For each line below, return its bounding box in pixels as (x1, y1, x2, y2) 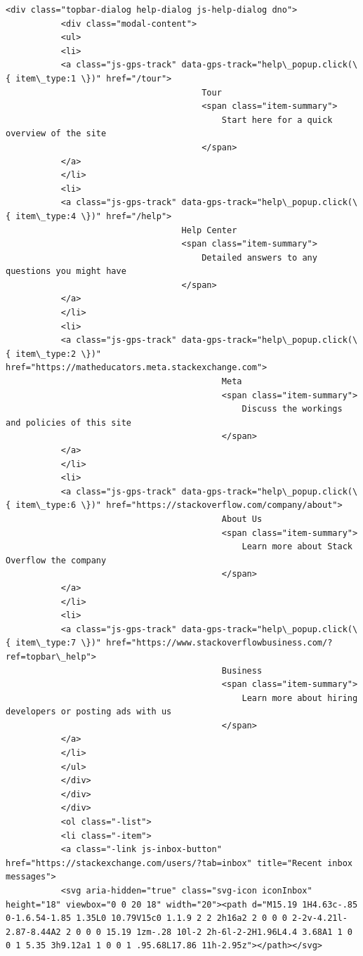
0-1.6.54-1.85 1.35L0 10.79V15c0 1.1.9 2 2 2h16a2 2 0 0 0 (6, 913, 287, 924)
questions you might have (6, 266, 126, 277)
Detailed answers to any (202, 252, 317, 263)
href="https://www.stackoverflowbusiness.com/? (106, 638, 333, 648)
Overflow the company (6, 555, 107, 565)
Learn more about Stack (242, 542, 352, 552)
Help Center (181, 225, 237, 235)
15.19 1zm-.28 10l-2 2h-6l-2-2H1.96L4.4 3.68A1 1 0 (106, 926, 352, 937)
